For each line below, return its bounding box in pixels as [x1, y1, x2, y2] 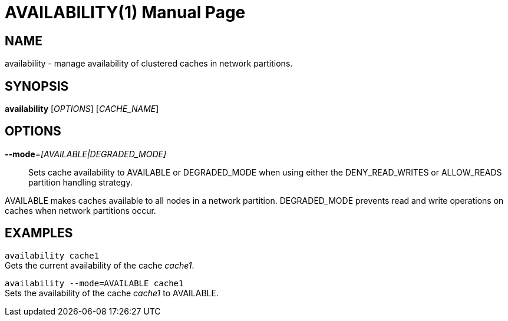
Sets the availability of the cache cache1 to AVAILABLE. [5, 287, 219, 298]
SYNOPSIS [5, 78, 69, 94]
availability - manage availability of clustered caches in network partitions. [5, 58, 293, 69]
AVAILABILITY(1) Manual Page [5, 2, 246, 22]
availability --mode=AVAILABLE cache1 [5, 278, 184, 288]
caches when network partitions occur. [5, 205, 156, 216]
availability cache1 [5, 250, 100, 260]
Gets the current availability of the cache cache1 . [5, 260, 194, 270]
